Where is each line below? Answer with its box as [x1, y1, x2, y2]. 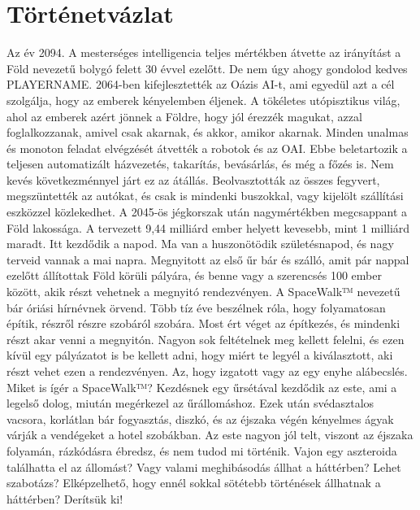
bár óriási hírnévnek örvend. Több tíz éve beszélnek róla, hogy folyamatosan [6, 299, 386, 316]
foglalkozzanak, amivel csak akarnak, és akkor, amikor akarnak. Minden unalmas [6, 124, 409, 141]
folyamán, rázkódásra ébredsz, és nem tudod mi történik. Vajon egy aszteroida [6, 442, 397, 459]
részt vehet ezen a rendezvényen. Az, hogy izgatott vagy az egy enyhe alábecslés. [6, 363, 408, 379]
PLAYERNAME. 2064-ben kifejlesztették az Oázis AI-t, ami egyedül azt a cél [6, 76, 395, 93]
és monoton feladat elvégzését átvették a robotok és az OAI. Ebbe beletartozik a [6, 139, 408, 156]
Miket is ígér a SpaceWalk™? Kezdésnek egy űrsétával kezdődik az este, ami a [6, 378, 397, 395]
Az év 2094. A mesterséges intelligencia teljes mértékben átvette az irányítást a [6, 44, 401, 61]
